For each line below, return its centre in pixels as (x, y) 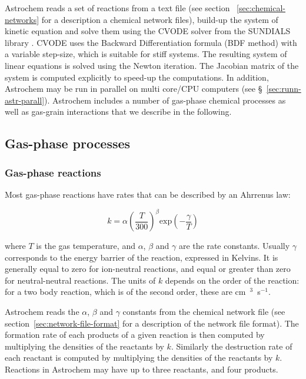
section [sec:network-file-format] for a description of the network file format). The (152, 323)
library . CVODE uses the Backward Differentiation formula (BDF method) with (151, 42)
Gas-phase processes (68, 143)
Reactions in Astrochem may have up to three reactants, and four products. (142, 369)
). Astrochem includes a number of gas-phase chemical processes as (165, 100)
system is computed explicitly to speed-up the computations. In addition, (137, 77)
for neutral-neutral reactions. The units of (80, 280)
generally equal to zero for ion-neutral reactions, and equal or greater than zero (148, 269)
